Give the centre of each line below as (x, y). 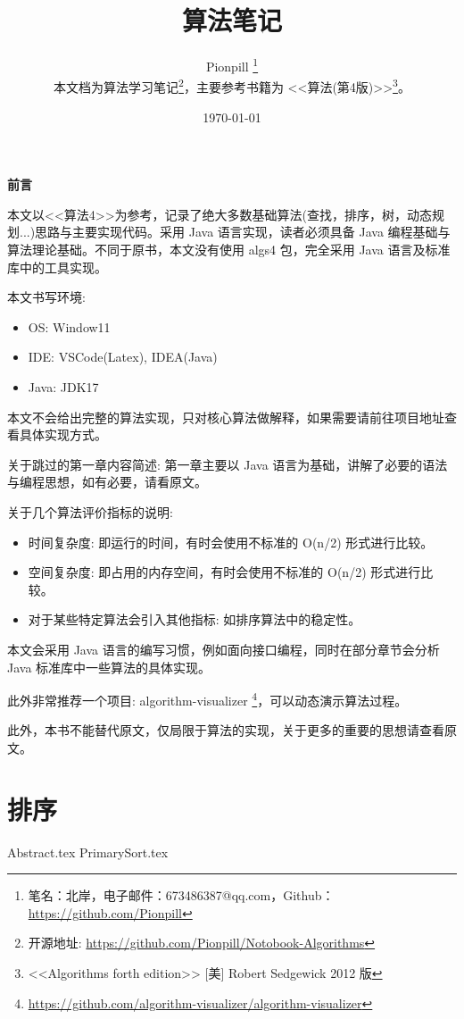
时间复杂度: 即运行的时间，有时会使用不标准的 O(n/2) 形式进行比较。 (231, 542)
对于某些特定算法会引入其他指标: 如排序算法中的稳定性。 (195, 619)
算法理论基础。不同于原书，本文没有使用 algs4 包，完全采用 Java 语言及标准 (229, 249)
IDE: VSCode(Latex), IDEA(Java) (123, 357)
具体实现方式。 (63, 434)
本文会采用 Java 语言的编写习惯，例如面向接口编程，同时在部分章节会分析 (224, 649)
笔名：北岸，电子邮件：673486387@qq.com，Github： (181, 895)
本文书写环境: (46, 297)
